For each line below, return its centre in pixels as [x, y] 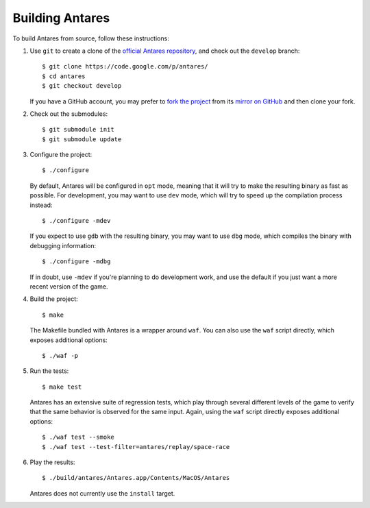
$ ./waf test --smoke [78, 437]
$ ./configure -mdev [76, 221]
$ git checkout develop [82, 86]
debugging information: [63, 245]
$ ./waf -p [60, 355]
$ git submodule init [78, 130]
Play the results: [52, 462]
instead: [41, 205]
